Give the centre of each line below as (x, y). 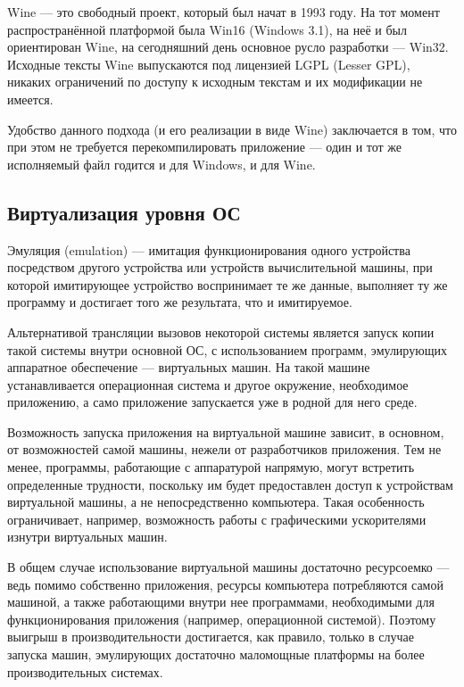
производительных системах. (85, 671)
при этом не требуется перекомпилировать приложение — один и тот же (205, 147)
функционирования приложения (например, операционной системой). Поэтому (222, 619)
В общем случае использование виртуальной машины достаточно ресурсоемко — (228, 567)
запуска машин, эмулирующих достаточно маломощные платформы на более (216, 654)
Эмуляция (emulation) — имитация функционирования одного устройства (209, 249)
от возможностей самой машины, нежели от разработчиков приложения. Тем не (224, 449)
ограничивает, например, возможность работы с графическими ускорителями (217, 519)
